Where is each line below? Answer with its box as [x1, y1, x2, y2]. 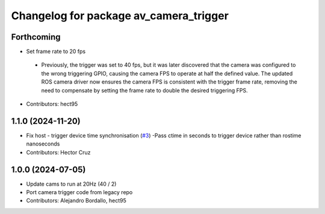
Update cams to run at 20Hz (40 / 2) [26, 180, 117, 188]
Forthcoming [11, 32, 61, 42]
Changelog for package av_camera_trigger [11, 9, 229, 22]
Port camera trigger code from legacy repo [26, 189, 133, 195]
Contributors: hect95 [26, 100, 78, 108]
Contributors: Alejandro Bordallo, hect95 [26, 197, 126, 204]
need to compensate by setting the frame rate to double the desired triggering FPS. [41, 87, 248, 94]
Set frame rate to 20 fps [26, 48, 86, 55]
